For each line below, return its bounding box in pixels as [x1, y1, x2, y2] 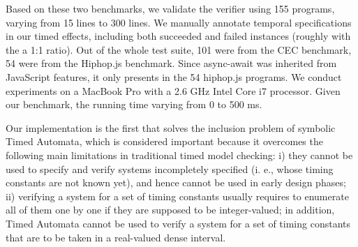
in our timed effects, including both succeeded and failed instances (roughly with [6, 29, 351, 43]
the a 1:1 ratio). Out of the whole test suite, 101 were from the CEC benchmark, [6, 42, 352, 57]
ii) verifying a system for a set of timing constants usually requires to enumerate [6, 188, 349, 203]
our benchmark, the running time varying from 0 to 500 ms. [6, 97, 262, 112]
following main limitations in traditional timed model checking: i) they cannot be [6, 147, 353, 162]
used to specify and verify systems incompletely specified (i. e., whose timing [6, 161, 334, 176]
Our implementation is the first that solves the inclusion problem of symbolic [6, 120, 336, 135]
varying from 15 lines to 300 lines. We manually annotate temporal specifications [6, 15, 352, 29]
